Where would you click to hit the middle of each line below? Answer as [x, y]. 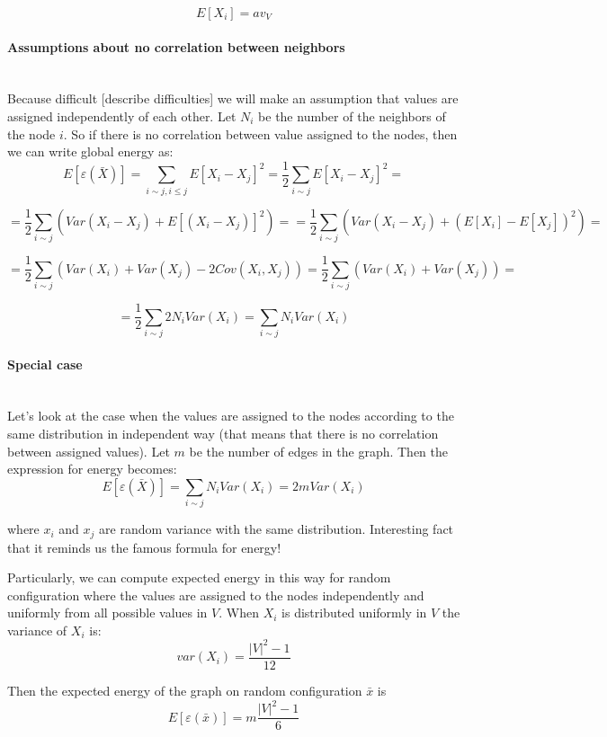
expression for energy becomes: [92, 469]
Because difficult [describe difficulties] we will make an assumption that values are [233, 98]
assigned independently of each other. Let [122, 115]
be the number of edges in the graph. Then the [319, 451]
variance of [37, 630]
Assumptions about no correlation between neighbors [176, 46]
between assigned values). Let [89, 451]
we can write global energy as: [90, 151]
